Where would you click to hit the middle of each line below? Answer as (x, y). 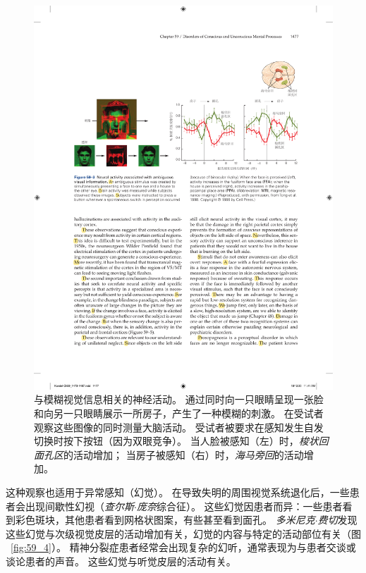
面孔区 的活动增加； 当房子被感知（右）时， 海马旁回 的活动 (169, 454)
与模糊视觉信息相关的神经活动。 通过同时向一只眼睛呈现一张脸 (179, 399)
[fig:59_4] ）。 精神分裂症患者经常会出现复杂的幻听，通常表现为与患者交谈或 (183, 547)
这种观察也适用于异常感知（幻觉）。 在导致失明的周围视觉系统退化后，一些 (178, 492)
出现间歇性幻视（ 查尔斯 (79, 506)
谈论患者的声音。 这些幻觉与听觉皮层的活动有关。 (121, 561)
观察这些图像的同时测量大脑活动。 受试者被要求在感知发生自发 (179, 427)
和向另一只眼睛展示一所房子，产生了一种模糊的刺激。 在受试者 (179, 413)
